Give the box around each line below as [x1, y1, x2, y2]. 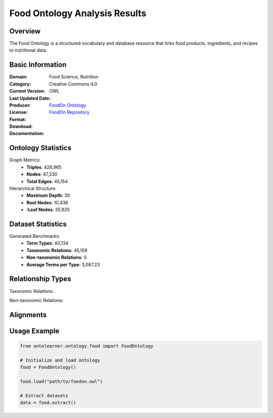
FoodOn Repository [49, 109, 89, 115]
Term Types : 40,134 [26, 240, 69, 246]
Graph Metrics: [9, 157, 40, 163]
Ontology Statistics [9, 144, 72, 152]
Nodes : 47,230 [26, 171, 58, 177]
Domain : [9, 74, 28, 80]
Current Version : [9, 88, 45, 94]
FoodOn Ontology [49, 102, 86, 108]
